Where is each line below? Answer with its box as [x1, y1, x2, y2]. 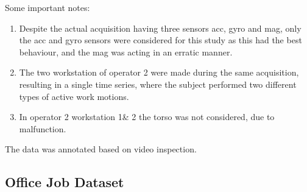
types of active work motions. [19, 90, 129, 102]
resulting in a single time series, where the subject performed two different [19, 77, 297, 90]
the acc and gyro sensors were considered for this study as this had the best [19, 34, 302, 46]
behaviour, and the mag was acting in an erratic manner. [19, 45, 233, 58]
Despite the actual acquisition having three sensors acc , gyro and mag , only [19, 21, 302, 34]
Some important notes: [5, 1, 90, 13]
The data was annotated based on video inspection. [5, 143, 197, 155]
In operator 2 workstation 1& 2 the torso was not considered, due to [19, 110, 275, 123]
